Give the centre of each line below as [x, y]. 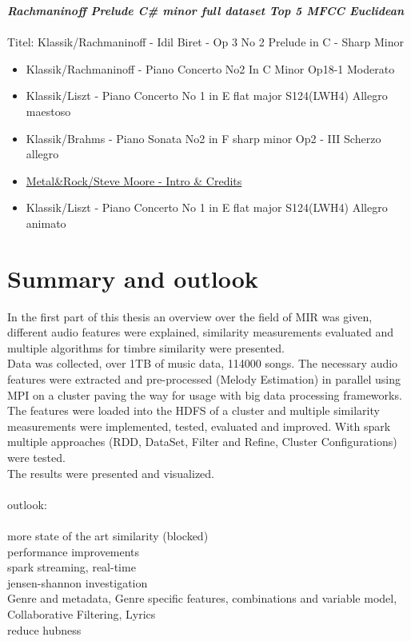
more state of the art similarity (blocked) [108, 535]
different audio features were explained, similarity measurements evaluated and [201, 332]
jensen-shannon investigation [78, 582]
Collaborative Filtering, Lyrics [82, 613]
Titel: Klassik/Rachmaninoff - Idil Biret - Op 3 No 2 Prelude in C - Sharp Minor [205, 42]
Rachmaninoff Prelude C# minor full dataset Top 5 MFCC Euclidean [206, 10]
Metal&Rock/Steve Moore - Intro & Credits [134, 180]
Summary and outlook [133, 278]
